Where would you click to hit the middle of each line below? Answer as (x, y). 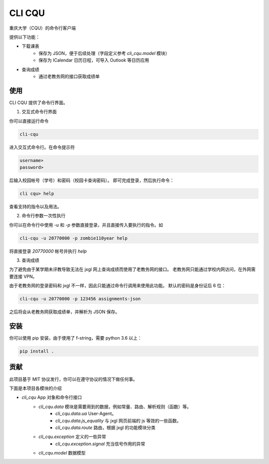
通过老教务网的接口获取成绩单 (69, 76)
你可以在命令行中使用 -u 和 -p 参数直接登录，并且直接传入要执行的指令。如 (86, 225)
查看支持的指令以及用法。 (35, 206)
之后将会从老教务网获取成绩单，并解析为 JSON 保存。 (65, 312)
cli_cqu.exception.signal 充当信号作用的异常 (100, 444)
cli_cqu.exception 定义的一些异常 (72, 437)
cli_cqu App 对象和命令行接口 (52, 398)
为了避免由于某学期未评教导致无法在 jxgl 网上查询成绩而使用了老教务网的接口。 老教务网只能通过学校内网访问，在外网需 (133, 269)
